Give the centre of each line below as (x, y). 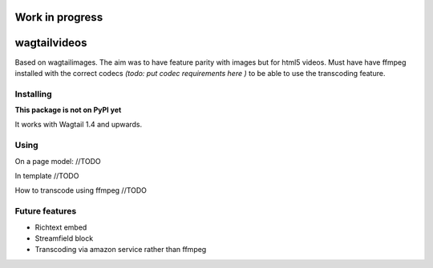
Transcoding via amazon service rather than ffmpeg (121, 250)
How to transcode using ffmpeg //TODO (81, 190)
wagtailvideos (51, 43)
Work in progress (59, 17)
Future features (46, 211)
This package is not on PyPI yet (68, 110)
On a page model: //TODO (58, 161)
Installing (33, 94)
